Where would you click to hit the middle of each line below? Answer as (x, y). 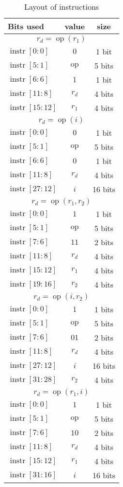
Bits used (26, 26)
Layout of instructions (61, 7)
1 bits (104, 309)
